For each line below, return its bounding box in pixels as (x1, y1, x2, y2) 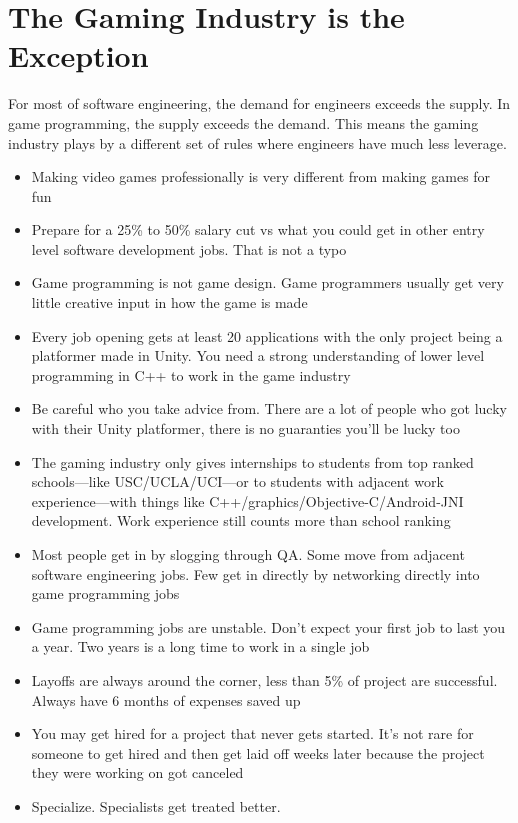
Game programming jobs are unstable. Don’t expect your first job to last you (31, 616, 506, 637)
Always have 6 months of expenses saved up (31, 689, 301, 710)
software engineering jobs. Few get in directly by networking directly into (31, 563, 480, 584)
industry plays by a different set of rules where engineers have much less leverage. (8, 132, 507, 153)
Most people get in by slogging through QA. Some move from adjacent (31, 544, 465, 564)
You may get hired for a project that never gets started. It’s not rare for (31, 723, 474, 744)
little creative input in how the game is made (31, 292, 308, 313)
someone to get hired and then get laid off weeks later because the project (31, 742, 485, 763)
